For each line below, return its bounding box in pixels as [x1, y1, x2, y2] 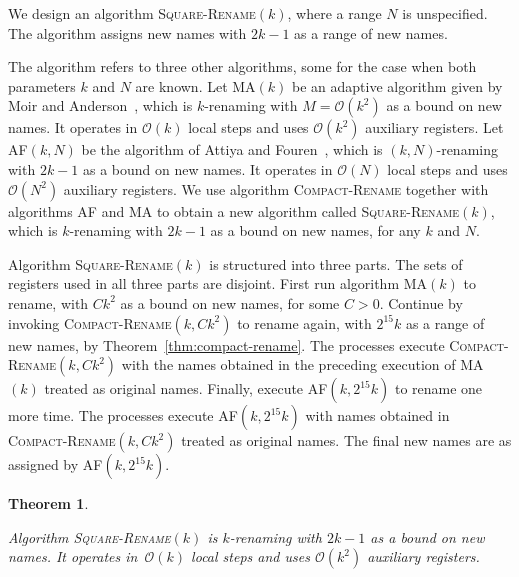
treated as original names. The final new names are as [181, 430, 512, 451]
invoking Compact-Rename [8, 312, 172, 333]
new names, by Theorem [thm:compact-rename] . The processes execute [8, 334, 445, 355]
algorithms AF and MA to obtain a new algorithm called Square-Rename [8, 200, 460, 221]
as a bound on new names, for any [210, 220, 421, 241]
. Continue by [379, 292, 463, 313]
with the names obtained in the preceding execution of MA [121, 354, 484, 375]
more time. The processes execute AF [8, 405, 238, 426]
